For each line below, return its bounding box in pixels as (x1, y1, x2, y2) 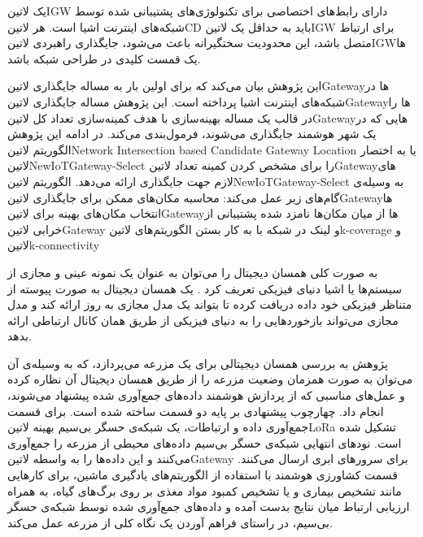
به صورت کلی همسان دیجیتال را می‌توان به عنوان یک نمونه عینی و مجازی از (7, 263, 378, 280)
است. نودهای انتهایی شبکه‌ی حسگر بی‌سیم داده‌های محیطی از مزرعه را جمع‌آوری (7, 434, 402, 451)
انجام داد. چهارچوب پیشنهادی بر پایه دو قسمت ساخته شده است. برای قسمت (7, 402, 384, 419)
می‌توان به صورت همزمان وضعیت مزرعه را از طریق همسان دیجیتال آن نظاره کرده (7, 370, 413, 388)
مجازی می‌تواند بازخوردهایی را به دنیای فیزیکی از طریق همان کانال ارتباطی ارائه (7, 311, 399, 328)
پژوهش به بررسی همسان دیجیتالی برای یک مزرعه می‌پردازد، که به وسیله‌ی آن (7, 354, 388, 371)
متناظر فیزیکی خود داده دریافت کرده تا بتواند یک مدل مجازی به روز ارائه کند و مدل (7, 296, 412, 313)
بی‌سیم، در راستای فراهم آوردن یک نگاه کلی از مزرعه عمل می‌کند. (7, 513, 333, 531)
